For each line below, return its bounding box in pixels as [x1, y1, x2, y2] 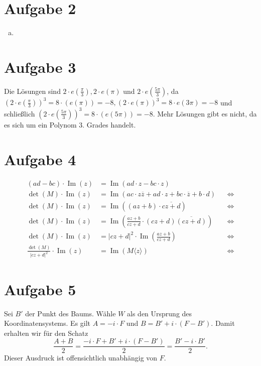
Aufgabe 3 [4, 56, 76, 77]
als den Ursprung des [127, 308, 192, 318]
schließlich [4, 108, 35, 118]
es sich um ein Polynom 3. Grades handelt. [4, 119, 136, 130]
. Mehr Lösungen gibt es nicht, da [153, 108, 257, 118]
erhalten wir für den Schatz [4, 327, 88, 338]
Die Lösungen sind [4, 85, 61, 96]
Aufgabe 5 [4, 279, 76, 299]
